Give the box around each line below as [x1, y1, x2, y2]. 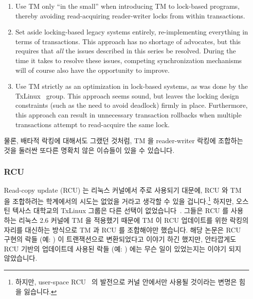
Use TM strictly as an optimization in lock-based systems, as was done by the [15, 81, 248, 91]
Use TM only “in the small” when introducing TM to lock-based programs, [15, 1, 240, 11]
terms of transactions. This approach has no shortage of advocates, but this [15, 36, 241, 46]
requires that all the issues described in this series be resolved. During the [15, 46, 236, 56]
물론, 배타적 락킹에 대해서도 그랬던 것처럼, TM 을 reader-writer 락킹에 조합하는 [4, 135, 243, 146]
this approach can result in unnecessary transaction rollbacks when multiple [15, 109, 242, 119]
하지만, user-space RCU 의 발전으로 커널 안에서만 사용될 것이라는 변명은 [15, 276, 237, 286]
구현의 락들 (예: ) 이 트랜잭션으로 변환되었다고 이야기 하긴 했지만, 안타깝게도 [4, 234, 236, 244]
